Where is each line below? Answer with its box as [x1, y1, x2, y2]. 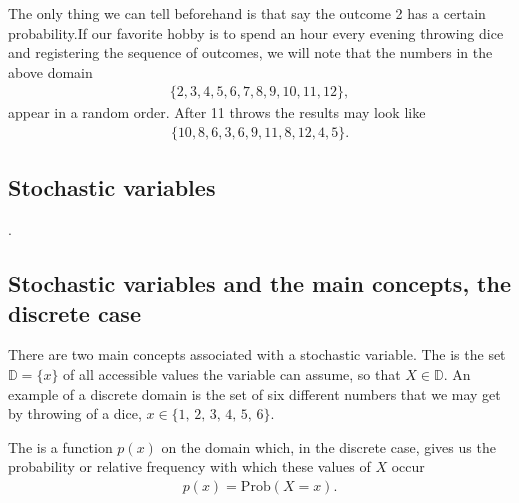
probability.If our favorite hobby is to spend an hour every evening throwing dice [8, 22, 504, 43]
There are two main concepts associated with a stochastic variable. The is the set [8, 344, 506, 365]
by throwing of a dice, [8, 403, 142, 424]
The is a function [8, 436, 113, 457]
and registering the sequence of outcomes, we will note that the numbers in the [8, 42, 493, 63]
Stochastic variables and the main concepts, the [8, 268, 511, 299]
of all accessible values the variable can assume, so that [63, 364, 401, 385]
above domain [8, 61, 93, 82]
